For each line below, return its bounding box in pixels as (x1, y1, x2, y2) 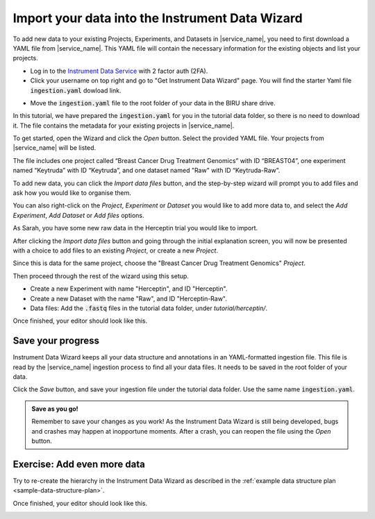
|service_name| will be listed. (12, 144, 97, 152)
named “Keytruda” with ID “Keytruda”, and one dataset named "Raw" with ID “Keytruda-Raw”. (12, 167, 281, 175)
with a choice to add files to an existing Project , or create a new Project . (12, 246, 219, 255)
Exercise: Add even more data (12, 458, 145, 470)
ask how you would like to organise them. (12, 189, 132, 197)
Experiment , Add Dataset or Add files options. (12, 211, 144, 219)
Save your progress (12, 335, 100, 347)
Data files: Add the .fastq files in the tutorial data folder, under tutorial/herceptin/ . (30, 304, 267, 312)
